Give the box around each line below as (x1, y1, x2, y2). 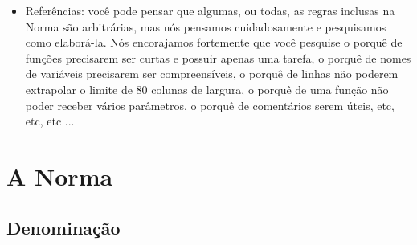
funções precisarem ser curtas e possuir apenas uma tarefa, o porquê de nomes (25, 49, 411, 66)
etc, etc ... (25, 112, 75, 129)
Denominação (6, 214, 121, 239)
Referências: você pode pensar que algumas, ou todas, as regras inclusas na (25, 2, 395, 18)
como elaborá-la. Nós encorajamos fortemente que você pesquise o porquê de (25, 34, 403, 51)
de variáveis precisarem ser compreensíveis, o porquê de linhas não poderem (25, 65, 399, 82)
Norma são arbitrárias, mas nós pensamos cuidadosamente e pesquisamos (25, 18, 386, 35)
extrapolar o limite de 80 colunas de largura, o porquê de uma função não (25, 80, 389, 97)
